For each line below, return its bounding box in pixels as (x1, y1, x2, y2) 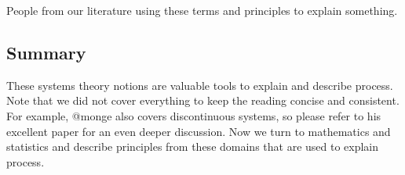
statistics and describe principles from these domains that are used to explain (6, 138, 379, 155)
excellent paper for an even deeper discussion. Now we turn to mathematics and (6, 123, 391, 139)
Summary (6, 40, 86, 64)
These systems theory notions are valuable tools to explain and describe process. (6, 77, 393, 93)
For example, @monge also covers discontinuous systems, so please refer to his (6, 107, 381, 123)
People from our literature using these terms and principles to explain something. (6, 2, 398, 18)
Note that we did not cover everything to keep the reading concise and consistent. (6, 92, 400, 109)
